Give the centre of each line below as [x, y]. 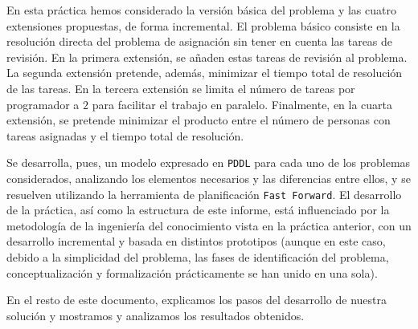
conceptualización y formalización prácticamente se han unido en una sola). [192, 272]
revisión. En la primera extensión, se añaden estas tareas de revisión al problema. [207, 57]
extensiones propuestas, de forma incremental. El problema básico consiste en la [203, 25]
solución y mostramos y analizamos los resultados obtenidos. [156, 315]
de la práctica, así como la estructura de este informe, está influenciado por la [198, 210]
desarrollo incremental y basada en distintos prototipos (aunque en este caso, [196, 241]
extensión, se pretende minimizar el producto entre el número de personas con [199, 120]
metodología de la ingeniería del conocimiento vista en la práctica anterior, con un [209, 225]
